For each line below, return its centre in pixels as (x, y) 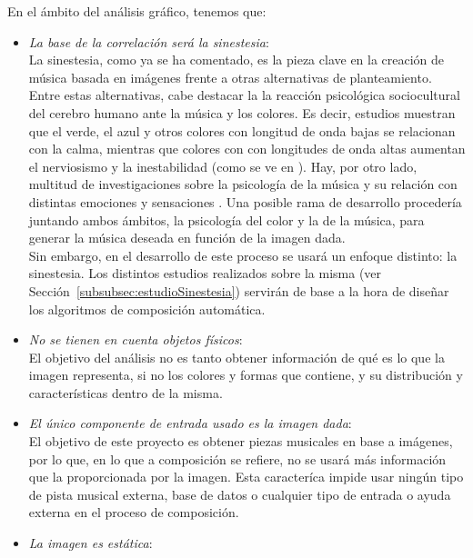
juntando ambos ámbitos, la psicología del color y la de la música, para (226, 219)
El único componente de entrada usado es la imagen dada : (190, 423)
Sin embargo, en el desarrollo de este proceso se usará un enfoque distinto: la (243, 255)
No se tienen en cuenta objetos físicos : (136, 339)
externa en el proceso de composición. (134, 512)
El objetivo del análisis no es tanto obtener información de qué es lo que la (236, 357)
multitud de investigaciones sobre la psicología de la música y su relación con (243, 184)
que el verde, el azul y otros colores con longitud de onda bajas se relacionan (242, 130)
